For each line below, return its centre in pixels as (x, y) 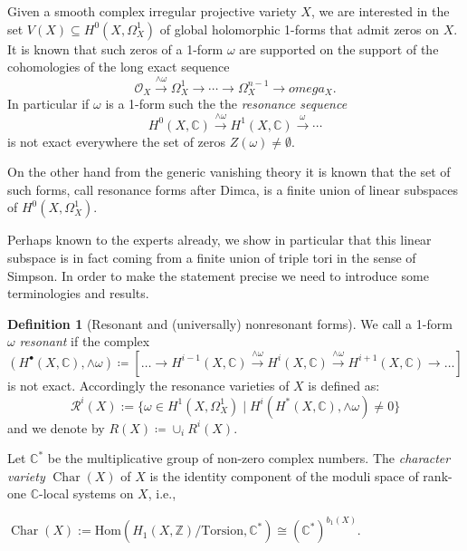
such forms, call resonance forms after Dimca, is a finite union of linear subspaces (233, 189)
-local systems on (86, 493)
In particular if (48, 104)
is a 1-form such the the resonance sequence (226, 104)
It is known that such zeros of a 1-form (115, 48)
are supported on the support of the (339, 48)
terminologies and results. (78, 293)
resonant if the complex (85, 341)
